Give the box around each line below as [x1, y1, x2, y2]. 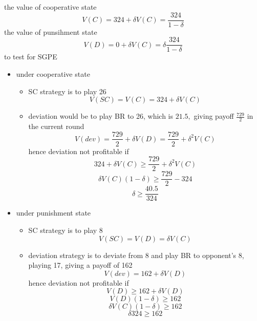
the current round [28, 120, 84, 131]
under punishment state [16, 207, 91, 218]
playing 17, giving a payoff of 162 [28, 260, 133, 270]
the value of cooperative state [4, 2, 97, 12]
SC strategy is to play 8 [28, 224, 103, 235]
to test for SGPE [4, 51, 57, 62]
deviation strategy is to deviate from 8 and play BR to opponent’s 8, [28, 249, 244, 260]
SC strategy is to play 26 [28, 85, 106, 96]
